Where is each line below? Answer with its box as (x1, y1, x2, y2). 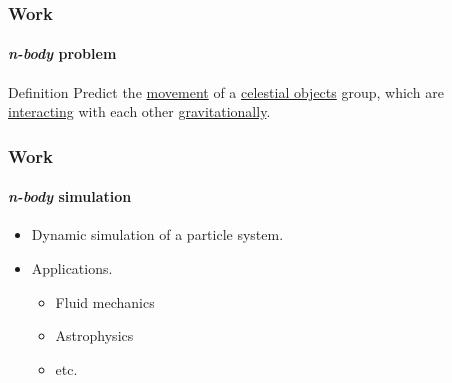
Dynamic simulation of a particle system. (31, 224, 284, 245)
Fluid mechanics (55, 291, 155, 312)
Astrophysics (55, 325, 134, 346)
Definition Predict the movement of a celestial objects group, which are (8, 81, 444, 102)
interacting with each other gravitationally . (8, 101, 271, 122)
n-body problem (8, 43, 117, 64)
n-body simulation (8, 186, 132, 207)
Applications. (31, 258, 113, 279)
